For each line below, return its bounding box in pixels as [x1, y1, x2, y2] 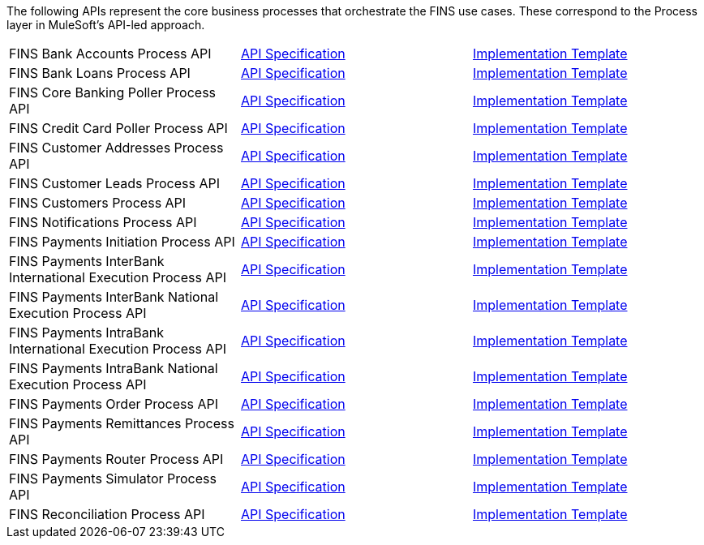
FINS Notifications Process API [9, 214, 197, 230]
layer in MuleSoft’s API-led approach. [6, 18, 205, 32]
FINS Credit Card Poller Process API [9, 120, 228, 136]
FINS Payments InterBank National [9, 289, 219, 305]
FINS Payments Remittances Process [9, 415, 234, 431]
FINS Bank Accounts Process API [9, 45, 212, 62]
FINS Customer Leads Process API [9, 175, 220, 191]
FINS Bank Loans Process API [9, 65, 191, 81]
